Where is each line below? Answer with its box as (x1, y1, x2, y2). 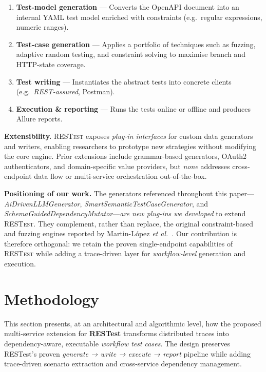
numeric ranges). (16, 22, 69, 32)
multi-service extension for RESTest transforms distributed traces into (4, 328, 229, 339)
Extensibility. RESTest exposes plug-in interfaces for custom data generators (4, 130, 253, 141)
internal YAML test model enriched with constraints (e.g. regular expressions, (16, 11, 262, 22)
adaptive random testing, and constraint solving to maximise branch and (16, 49, 245, 59)
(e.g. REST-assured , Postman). (16, 86, 115, 97)
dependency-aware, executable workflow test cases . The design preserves (4, 338, 231, 348)
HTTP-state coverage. (16, 58, 86, 69)
